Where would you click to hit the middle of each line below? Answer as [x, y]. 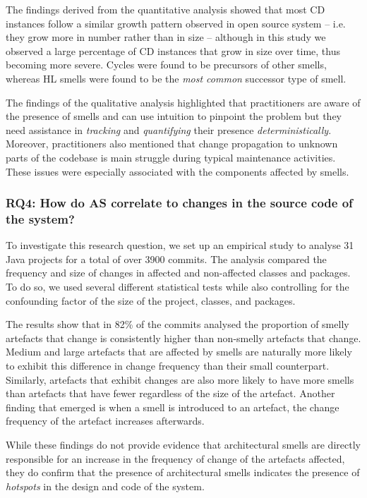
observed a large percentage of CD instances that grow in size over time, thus [173, 50]
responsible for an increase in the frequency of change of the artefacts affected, [175, 458]
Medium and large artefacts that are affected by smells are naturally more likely [179, 352]
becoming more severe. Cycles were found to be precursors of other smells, [166, 65]
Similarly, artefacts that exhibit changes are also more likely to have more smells [180, 379]
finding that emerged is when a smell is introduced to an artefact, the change [173, 407]
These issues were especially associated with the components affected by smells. [178, 171]
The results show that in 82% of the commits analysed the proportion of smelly [178, 324]
